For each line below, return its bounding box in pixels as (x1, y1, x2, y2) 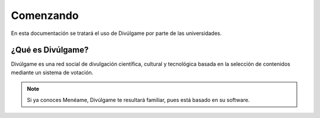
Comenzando (11, 9, 79, 22)
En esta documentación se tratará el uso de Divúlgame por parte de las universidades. (11, 30, 222, 37)
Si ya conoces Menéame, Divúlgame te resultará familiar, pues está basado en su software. (27, 96, 250, 103)
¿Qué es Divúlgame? (11, 45, 89, 55)
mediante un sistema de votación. (11, 69, 94, 76)
